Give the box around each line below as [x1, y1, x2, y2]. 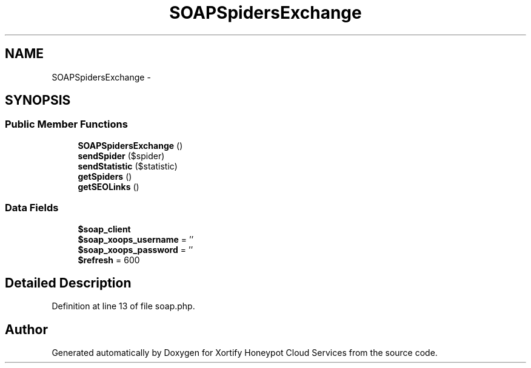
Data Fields [5, 202, 59, 214]
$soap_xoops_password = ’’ [78, 244, 193, 255]
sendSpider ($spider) [78, 150, 165, 161]
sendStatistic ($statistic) [78, 160, 178, 171]
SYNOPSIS [5, 93, 71, 108]
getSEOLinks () [78, 181, 139, 192]
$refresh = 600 [78, 254, 140, 265]
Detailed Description [5, 275, 132, 291]
